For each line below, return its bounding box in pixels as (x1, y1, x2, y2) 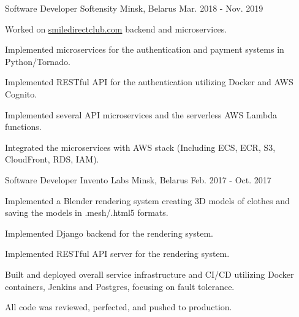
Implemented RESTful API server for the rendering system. (5, 247, 230, 260)
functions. (5, 120, 42, 133)
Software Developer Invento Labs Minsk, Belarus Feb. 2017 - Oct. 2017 (5, 173, 271, 186)
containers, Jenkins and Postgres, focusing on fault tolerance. (5, 280, 235, 292)
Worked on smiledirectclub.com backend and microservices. (5, 22, 227, 35)
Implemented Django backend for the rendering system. (5, 226, 213, 239)
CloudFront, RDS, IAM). (5, 153, 99, 166)
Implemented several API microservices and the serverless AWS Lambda (5, 108, 277, 121)
